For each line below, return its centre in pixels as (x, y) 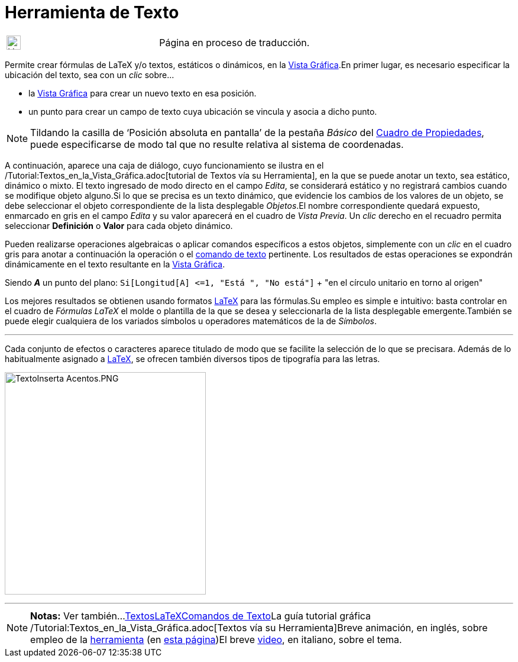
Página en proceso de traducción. (234, 42)
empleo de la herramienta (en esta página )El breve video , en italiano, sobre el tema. (216, 639)
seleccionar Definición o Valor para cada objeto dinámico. (119, 225)
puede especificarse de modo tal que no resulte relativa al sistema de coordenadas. (217, 144)
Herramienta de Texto (92, 12)
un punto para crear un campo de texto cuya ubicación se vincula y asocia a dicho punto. (203, 111)
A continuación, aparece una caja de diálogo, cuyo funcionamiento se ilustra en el (164, 165)
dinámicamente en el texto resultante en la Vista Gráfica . (115, 264)
